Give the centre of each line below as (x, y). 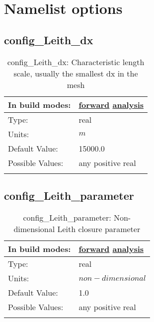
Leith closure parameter (99, 229)
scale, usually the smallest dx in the (76, 73)
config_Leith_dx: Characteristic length (76, 62)
